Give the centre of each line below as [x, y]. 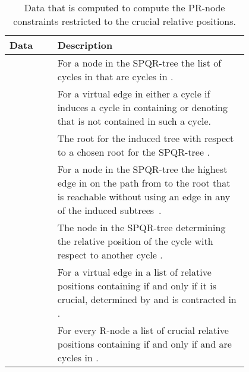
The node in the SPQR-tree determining [141, 227]
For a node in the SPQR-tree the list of [139, 63]
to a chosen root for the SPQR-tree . [133, 152]
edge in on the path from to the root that [144, 183]
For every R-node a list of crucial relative [143, 330]
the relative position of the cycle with [135, 241]
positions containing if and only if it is [137, 286]
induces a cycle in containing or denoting [143, 107]
